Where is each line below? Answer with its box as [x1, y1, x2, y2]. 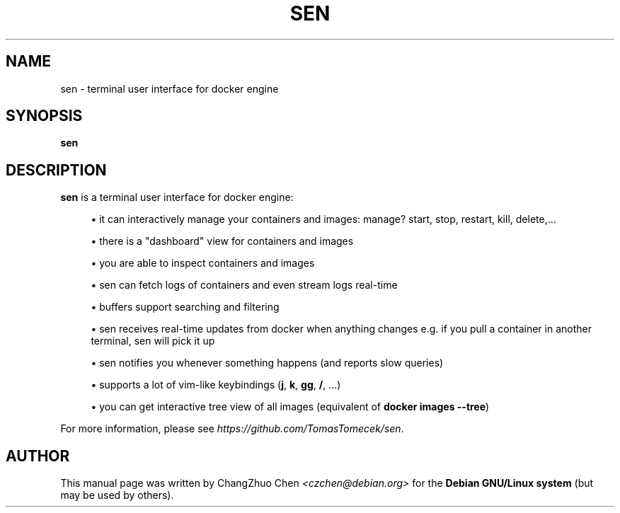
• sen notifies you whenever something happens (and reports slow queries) [91, 357, 444, 369]
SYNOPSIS [6, 107, 83, 125]
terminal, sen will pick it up [91, 335, 215, 347]
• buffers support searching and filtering [91, 301, 280, 313]
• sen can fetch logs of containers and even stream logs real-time [91, 279, 398, 292]
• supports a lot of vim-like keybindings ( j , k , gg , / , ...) [91, 379, 341, 391]
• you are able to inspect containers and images [91, 257, 315, 270]
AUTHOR [6, 446, 70, 465]
